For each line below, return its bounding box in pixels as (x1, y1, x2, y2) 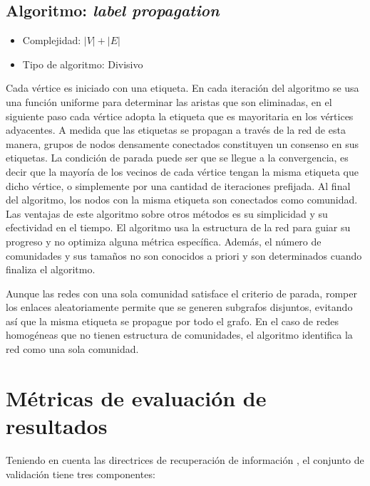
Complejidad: (22, 33, 81, 48)
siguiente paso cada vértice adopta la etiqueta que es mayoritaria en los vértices (6, 108, 354, 123)
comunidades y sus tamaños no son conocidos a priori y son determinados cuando (6, 248, 362, 263)
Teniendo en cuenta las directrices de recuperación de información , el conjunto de (6, 452, 364, 467)
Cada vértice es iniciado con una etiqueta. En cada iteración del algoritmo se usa (6, 80, 359, 95)
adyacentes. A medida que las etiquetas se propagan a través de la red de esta (6, 122, 346, 137)
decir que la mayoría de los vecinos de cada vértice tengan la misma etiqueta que (6, 164, 359, 179)
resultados (6, 411, 108, 440)
